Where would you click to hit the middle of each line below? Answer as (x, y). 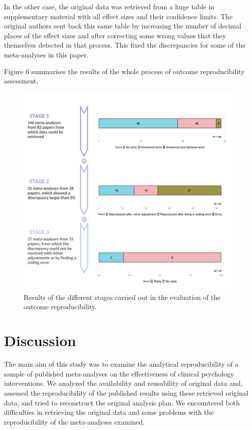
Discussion (40, 340)
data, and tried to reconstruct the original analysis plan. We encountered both (122, 402)
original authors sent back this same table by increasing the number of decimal (123, 26)
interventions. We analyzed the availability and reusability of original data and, (123, 383)
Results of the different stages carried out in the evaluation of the (122, 297)
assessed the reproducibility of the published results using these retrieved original (126, 392)
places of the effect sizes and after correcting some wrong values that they (115, 35)
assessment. (21, 81)
